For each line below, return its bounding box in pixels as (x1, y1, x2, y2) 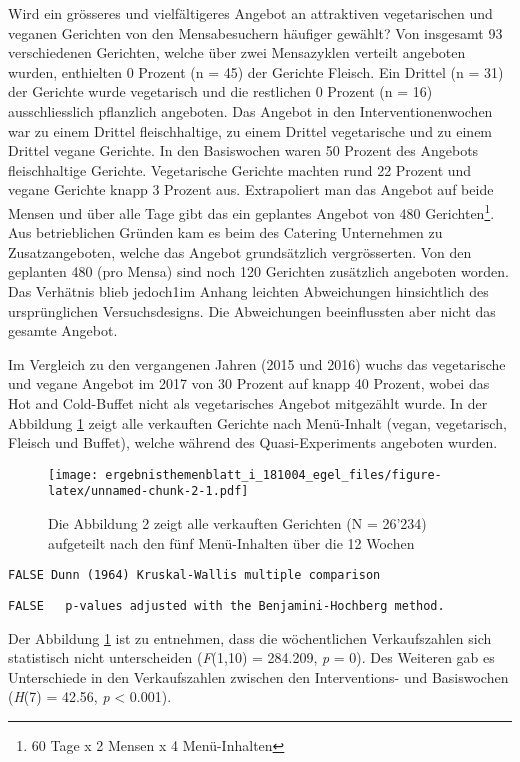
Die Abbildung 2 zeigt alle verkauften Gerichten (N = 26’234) (48, 513, 427, 534)
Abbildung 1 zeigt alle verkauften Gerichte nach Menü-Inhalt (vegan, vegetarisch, (8, 412, 507, 433)
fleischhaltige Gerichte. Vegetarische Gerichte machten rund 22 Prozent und (8, 159, 472, 180)
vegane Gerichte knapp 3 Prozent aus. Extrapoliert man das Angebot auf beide (8, 179, 494, 200)
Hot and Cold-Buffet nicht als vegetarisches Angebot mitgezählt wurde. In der (8, 392, 488, 413)
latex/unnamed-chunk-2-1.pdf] (48, 484, 249, 499)
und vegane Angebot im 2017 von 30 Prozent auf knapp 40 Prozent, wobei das (8, 373, 490, 394)
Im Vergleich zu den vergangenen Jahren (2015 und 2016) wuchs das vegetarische (8, 353, 506, 374)
